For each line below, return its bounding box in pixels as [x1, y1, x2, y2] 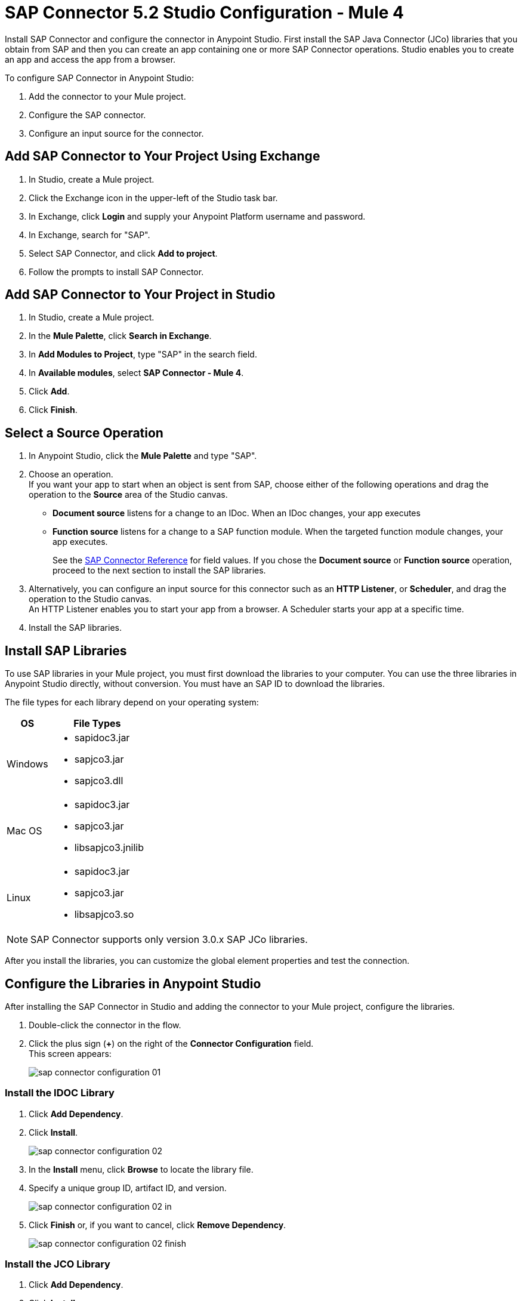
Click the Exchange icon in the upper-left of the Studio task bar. [29, 192, 278, 203]
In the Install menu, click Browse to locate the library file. [29, 1164, 254, 1174]
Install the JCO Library [5, 1258, 110, 1271]
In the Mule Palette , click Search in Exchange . [29, 331, 212, 341]
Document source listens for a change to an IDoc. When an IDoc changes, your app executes [52, 508, 421, 519]
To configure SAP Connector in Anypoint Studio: [5, 72, 194, 83]
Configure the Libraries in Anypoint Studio [5, 976, 261, 991]
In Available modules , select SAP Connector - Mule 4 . [29, 368, 244, 378]
